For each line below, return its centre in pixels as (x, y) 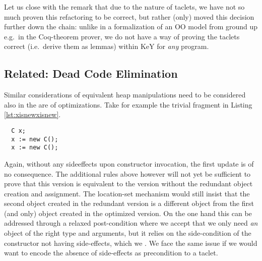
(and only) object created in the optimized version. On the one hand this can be (128, 213)
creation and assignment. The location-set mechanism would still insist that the (127, 193)
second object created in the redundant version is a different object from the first (129, 203)
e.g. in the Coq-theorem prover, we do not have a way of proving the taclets (122, 36)
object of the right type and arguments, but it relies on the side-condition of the (128, 233)
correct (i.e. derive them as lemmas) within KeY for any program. (107, 46)
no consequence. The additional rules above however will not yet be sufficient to (127, 173)
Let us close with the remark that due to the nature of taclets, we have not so (124, 7)
